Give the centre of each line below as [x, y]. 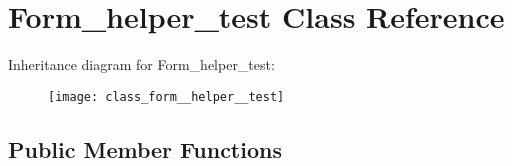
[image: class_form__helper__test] [166, 96]
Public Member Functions [145, 148]
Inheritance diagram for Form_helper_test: [141, 64]
